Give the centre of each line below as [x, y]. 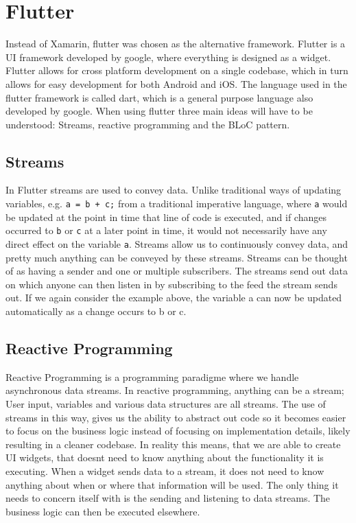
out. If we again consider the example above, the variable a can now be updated [174, 298]
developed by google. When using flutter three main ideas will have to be [159, 111]
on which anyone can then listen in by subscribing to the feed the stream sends [171, 284]
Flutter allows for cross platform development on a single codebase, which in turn [177, 70]
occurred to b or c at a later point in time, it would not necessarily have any [166, 230]
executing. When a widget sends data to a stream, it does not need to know [165, 470]
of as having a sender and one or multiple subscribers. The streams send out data [177, 271]
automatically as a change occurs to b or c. [96, 311]
